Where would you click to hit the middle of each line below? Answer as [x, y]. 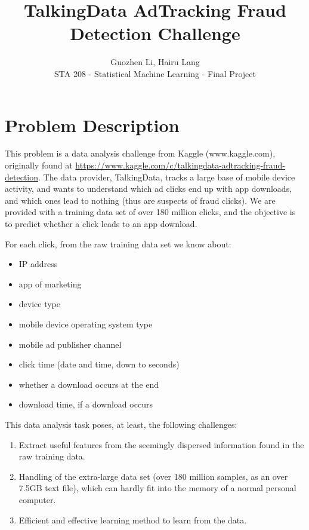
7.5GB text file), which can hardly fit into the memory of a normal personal [157, 488]
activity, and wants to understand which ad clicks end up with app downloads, [149, 189]
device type [40, 304]
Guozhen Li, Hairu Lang [155, 62]
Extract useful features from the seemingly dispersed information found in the [161, 444]
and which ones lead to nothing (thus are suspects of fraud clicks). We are [140, 200]
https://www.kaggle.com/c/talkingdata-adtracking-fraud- [180, 165]
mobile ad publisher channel [70, 344]
